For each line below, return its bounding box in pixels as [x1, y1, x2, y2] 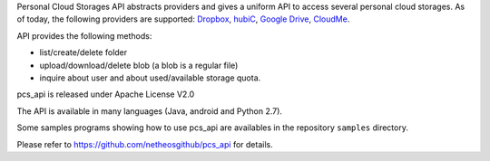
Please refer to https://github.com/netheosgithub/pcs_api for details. [16, 138, 273, 149]
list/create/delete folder [39, 47, 128, 58]
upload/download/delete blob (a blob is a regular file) [39, 60, 239, 71]
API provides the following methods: [16, 30, 152, 41]
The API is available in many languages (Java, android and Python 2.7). [16, 105, 283, 117]
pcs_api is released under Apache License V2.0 [16, 89, 195, 99]
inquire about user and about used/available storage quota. [39, 72, 261, 83]
